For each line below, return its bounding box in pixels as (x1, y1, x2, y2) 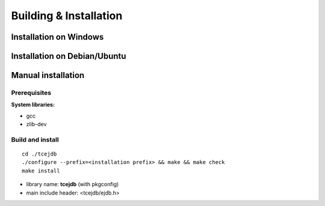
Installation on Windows (11, 32, 104, 42)
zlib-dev (26, 121, 47, 128)
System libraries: (11, 101, 55, 108)
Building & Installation (11, 9, 123, 22)
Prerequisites (11, 88, 51, 97)
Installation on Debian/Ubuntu (11, 51, 126, 61)
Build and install (11, 135, 60, 144)
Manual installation (11, 70, 85, 80)
